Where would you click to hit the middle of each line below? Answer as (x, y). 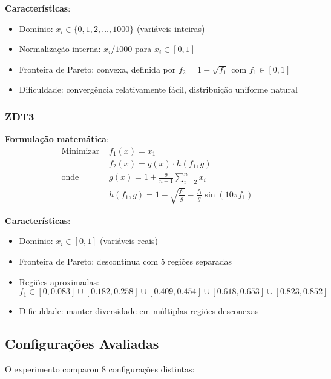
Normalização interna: (60, 49)
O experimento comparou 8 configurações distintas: (100, 368)
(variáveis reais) (129, 241)
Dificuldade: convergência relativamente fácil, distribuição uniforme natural (158, 89)
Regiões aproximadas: (59, 281)
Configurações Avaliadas (82, 344)
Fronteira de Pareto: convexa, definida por (97, 69)
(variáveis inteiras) (171, 28)
